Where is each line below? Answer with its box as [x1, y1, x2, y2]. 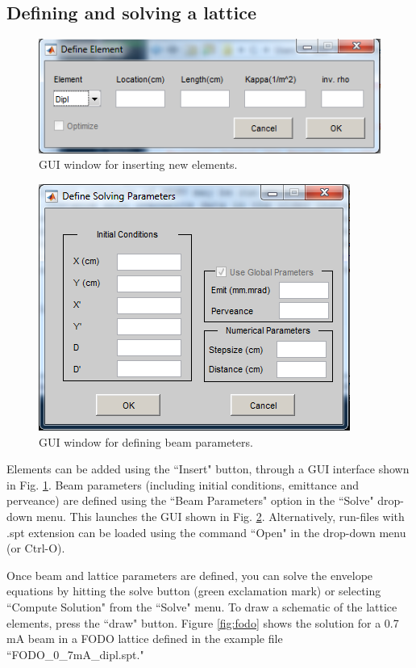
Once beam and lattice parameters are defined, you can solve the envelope [6, 566, 373, 583]
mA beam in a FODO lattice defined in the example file [6, 630, 283, 647]
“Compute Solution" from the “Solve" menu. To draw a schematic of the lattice [6, 598, 397, 615]
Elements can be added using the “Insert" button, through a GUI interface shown [6, 460, 410, 477]
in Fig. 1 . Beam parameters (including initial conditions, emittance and [6, 476, 359, 493]
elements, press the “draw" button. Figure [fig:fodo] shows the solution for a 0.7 [6, 614, 399, 631]
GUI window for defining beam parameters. [39, 433, 253, 450]
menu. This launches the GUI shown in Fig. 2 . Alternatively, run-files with [35, 508, 405, 524]
